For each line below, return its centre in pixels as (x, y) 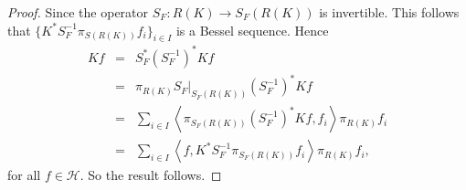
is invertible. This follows (389, 12)
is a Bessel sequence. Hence (252, 30)
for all (24, 175)
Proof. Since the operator (78, 12)
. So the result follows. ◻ (151, 175)
